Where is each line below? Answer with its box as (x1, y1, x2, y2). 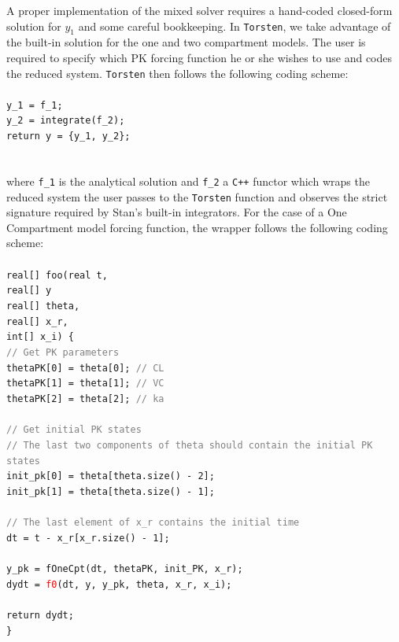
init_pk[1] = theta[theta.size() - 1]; (6, 485, 215, 497)
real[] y (6, 285, 52, 297)
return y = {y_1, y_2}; (6, 131, 131, 142)
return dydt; (6, 610, 74, 622)
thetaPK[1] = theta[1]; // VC (6, 378, 164, 389)
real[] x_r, (6, 315, 68, 327)
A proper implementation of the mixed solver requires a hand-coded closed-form (6, 2, 393, 18)
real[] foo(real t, (6, 269, 108, 281)
